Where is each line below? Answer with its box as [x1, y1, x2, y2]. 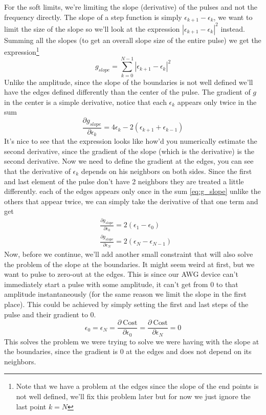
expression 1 [4, 45, 39, 57]
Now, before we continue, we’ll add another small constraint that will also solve [4, 248, 253, 259]
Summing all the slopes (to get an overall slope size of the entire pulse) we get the [4, 34, 261, 45]
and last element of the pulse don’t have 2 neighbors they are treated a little [4, 176, 244, 186]
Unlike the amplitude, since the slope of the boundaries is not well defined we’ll [4, 76, 253, 87]
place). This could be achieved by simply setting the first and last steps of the [4, 298, 249, 309]
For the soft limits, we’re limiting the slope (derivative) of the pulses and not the [4, 2, 257, 12]
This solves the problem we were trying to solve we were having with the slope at [4, 336, 259, 346]
